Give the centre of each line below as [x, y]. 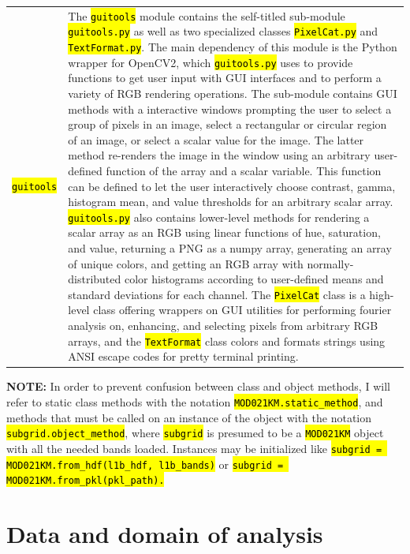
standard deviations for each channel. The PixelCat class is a [217, 294]
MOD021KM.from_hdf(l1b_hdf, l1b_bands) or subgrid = [145, 464]
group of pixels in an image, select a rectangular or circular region [227, 124]
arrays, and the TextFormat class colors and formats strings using [227, 341]
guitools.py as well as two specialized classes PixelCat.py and [223, 31]
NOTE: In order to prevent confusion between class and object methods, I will [198, 386]
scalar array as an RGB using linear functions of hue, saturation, [224, 232]
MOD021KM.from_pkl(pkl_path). [86, 481]
